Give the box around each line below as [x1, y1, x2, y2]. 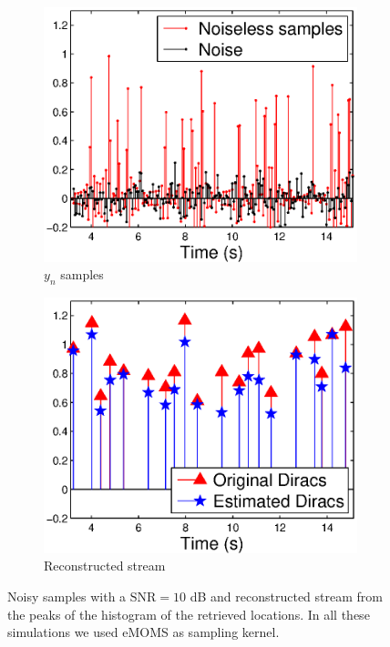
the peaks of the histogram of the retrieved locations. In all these [7, 604, 370, 623]
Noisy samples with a [7, 586, 127, 605]
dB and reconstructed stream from [190, 586, 383, 605]
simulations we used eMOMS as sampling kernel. [7, 622, 280, 642]
